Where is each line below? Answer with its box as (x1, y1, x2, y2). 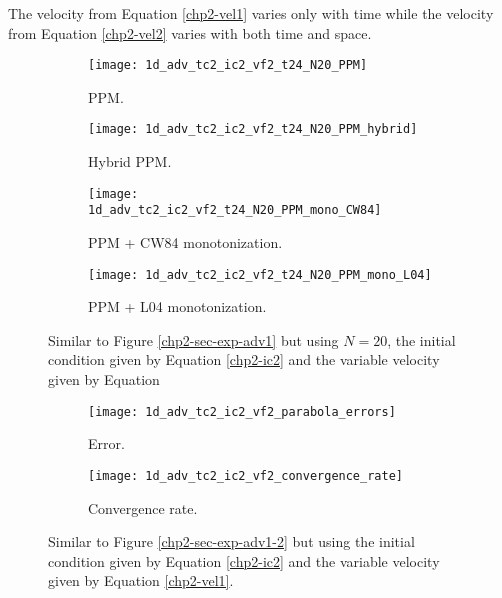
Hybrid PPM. (88, 151, 172, 172)
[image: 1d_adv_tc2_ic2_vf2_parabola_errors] (88, 404, 396, 419)
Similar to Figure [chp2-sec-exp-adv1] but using (48, 329, 339, 350)
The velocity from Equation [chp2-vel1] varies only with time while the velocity (8, 3, 494, 23)
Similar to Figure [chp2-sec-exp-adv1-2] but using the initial (48, 531, 415, 552)
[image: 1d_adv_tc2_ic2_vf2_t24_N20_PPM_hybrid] (88, 122, 418, 137)
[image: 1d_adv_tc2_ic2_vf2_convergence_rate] (88, 468, 403, 483)
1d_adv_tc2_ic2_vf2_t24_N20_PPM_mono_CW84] (88, 203, 382, 218)
